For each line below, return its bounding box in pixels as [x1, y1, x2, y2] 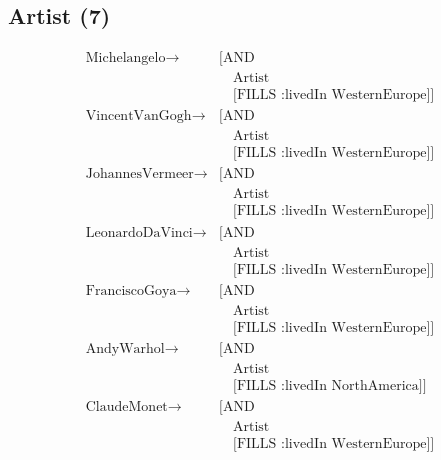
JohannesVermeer [85, 167, 194, 182]
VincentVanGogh [85, 109, 192, 124]
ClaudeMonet [85, 399, 168, 414]
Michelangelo [85, 51, 166, 66]
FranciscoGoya [85, 283, 177, 298]
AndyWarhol [85, 341, 165, 356]
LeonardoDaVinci [85, 225, 193, 240]
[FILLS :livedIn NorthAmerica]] [233, 378, 427, 393]
